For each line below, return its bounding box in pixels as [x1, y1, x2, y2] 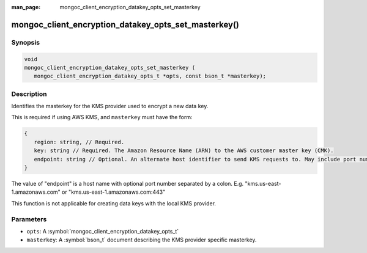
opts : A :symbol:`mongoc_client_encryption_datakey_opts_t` [26, 227, 179, 235]
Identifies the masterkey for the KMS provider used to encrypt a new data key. [11, 103, 209, 110]
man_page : [11, 4, 41, 10]
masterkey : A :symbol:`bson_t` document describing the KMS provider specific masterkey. [26, 236, 257, 244]
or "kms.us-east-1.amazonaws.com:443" [61, 188, 166, 196]
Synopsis [11, 38, 40, 46]
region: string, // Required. [34, 138, 125, 145]
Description [11, 89, 47, 98]
